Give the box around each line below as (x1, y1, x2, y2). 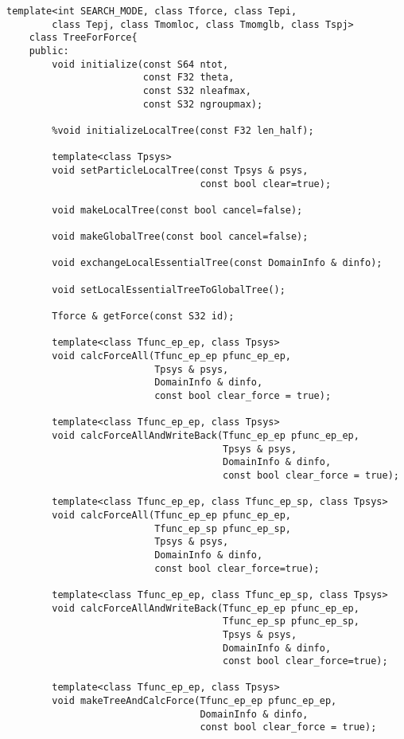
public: (29, 45, 69, 57)
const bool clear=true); (200, 178, 332, 190)
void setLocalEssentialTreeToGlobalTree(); (52, 283, 286, 295)
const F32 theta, (142, 72, 235, 84)
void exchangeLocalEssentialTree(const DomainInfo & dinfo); (52, 257, 383, 269)
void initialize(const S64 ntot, (52, 58, 229, 70)
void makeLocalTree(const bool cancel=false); (52, 204, 303, 216)
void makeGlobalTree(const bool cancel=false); (52, 231, 309, 243)
